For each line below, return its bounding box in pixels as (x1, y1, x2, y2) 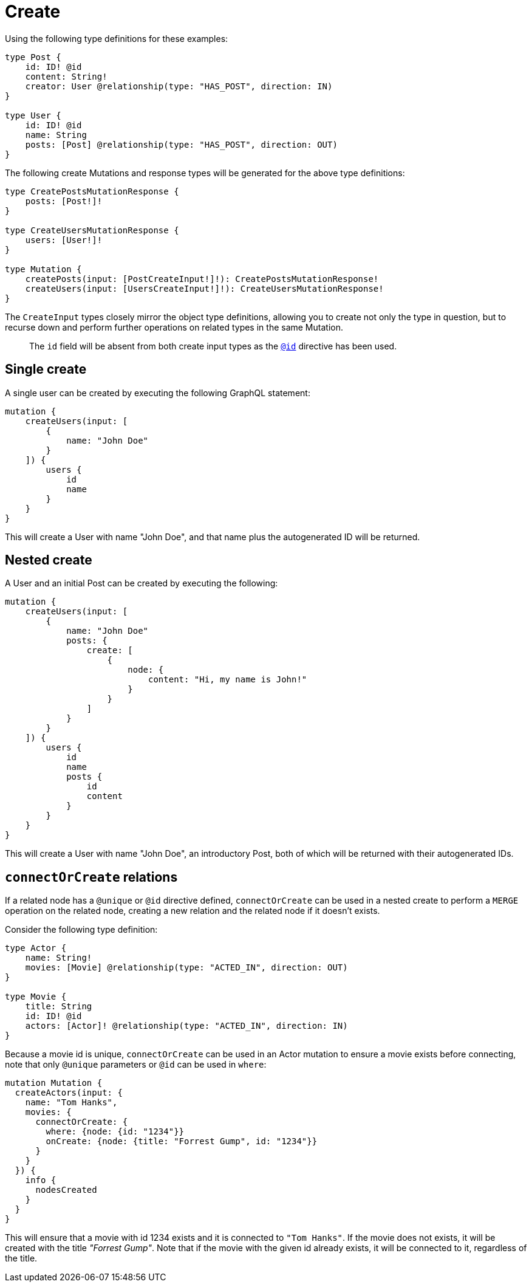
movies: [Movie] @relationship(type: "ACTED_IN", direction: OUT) (25, 963, 348, 973)
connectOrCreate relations (5, 869, 178, 885)
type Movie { (5, 992, 67, 1002)
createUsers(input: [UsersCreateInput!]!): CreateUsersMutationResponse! (25, 283, 384, 293)
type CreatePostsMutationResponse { (5, 186, 179, 196)
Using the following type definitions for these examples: (5, 33, 228, 44)
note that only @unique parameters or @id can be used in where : (5, 1059, 267, 1070)
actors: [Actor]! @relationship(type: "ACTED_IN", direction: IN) (25, 1021, 348, 1031)
